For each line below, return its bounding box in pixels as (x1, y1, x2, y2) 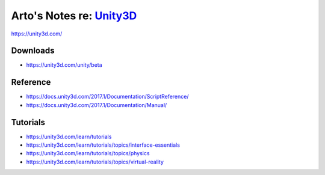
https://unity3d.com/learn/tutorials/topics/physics (26, 150, 150, 157)
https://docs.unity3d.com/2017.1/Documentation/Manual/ (26, 101, 167, 108)
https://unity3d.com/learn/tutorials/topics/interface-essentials (26, 141, 181, 149)
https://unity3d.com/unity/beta (26, 61, 102, 69)
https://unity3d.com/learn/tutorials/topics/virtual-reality (26, 158, 164, 165)
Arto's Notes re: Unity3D (11, 9, 137, 22)
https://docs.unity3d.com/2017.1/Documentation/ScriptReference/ (26, 93, 189, 100)
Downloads (11, 46, 55, 56)
